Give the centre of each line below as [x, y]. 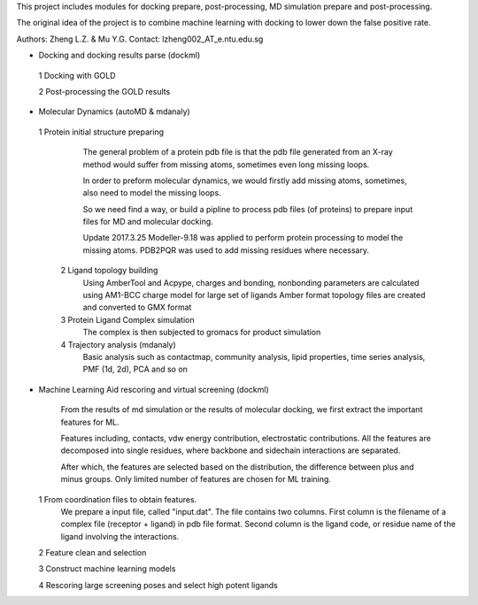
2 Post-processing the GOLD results [104, 91]
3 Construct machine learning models [107, 569]
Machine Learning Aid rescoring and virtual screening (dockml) [154, 389]
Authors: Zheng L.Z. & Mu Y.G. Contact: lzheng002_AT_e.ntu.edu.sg [140, 39]
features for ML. [90, 422]
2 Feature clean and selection [93, 553]
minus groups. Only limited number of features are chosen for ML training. [196, 479]
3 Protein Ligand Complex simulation [127, 319]
